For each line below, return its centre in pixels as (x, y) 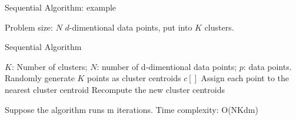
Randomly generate (40, 78)
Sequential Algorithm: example (61, 7)
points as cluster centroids (134, 78)
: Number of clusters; (49, 66)
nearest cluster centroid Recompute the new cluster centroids (115, 89)
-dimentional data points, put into (131, 27)
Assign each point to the (245, 78)
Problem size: (29, 27)
